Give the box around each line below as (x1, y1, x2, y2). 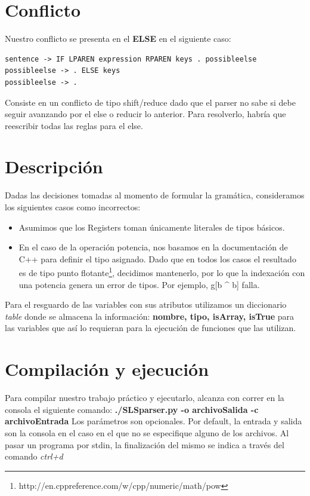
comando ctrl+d (5, 450, 63, 463)
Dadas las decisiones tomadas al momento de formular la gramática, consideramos (5, 189, 305, 201)
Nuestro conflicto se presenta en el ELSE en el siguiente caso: (5, 32, 231, 45)
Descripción (5, 154, 103, 179)
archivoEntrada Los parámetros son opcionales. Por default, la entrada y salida (5, 415, 302, 427)
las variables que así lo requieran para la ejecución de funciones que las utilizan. (5, 322, 296, 334)
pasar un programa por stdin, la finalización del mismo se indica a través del (5, 438, 284, 451)
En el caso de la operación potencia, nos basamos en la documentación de (18, 241, 288, 253)
